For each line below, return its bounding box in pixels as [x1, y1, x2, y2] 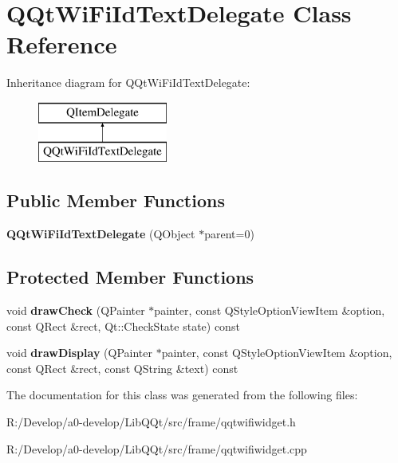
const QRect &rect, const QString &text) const [6, 359, 238, 376]
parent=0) [204, 226, 254, 242]
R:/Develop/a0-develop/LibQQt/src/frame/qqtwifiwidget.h [6, 414, 296, 430]
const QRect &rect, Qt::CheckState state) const [6, 317, 240, 334]
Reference [6, 28, 117, 61]
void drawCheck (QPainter [6, 302, 145, 319]
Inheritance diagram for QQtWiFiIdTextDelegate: [6, 74, 250, 91]
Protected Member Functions [6, 265, 254, 289]
